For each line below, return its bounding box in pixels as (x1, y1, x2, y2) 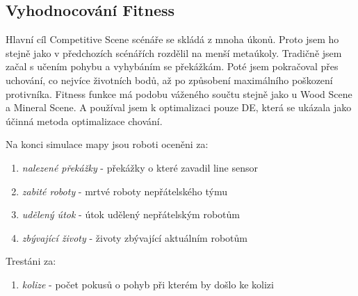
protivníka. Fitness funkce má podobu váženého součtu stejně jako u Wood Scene (6, 86, 352, 101)
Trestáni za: (6, 254, 56, 268)
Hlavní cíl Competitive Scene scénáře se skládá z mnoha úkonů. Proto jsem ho (6, 32, 339, 47)
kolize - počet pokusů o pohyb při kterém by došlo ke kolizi (22, 277, 274, 291)
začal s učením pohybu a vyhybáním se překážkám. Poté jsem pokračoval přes (6, 59, 339, 74)
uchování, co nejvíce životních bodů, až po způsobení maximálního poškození (6, 72, 333, 87)
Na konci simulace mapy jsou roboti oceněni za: (6, 137, 209, 151)
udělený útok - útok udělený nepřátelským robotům (22, 207, 241, 222)
